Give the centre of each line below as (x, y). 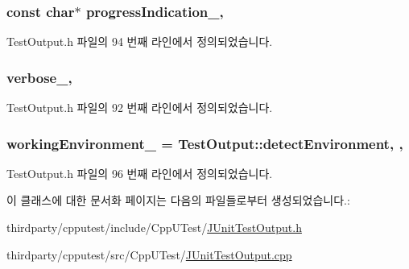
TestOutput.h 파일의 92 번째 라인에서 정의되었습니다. (140, 108)
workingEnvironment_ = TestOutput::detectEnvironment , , (205, 143)
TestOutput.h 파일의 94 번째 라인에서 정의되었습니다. (140, 41)
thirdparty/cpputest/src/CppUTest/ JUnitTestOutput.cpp (149, 254)
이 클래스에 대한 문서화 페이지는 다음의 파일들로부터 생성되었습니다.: (178, 200)
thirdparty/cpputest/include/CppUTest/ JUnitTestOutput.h (154, 228)
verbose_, (39, 77)
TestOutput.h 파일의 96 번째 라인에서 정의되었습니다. (140, 173)
